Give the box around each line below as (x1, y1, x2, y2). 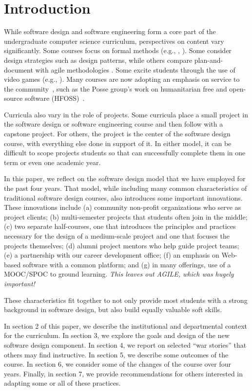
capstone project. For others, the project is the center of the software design (4, 129, 231, 139)
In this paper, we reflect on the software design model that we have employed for (4, 173, 246, 184)
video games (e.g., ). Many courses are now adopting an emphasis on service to (4, 74, 240, 84)
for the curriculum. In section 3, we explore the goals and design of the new (4, 330, 230, 340)
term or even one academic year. (4, 157, 101, 167)
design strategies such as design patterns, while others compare (4, 55, 193, 65)
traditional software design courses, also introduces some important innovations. (4, 192, 243, 203)
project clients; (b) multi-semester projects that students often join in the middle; (4, 211, 248, 222)
